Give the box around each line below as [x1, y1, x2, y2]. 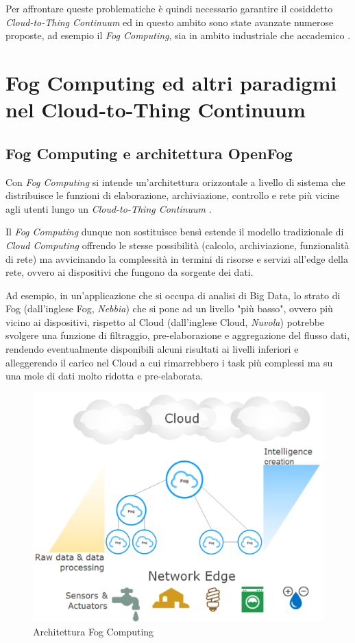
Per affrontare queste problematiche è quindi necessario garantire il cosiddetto [5, 1, 333, 15]
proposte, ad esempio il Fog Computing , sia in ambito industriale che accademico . [5, 28, 351, 43]
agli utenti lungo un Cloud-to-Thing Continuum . [5, 201, 212, 215]
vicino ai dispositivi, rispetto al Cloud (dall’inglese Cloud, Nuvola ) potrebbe [5, 314, 325, 329]
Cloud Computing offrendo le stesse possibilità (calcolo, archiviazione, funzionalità [5, 237, 350, 252]
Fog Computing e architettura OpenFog [5, 142, 293, 163]
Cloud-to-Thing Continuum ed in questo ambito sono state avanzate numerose [5, 14, 334, 29]
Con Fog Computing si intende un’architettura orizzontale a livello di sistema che [5, 174, 345, 189]
